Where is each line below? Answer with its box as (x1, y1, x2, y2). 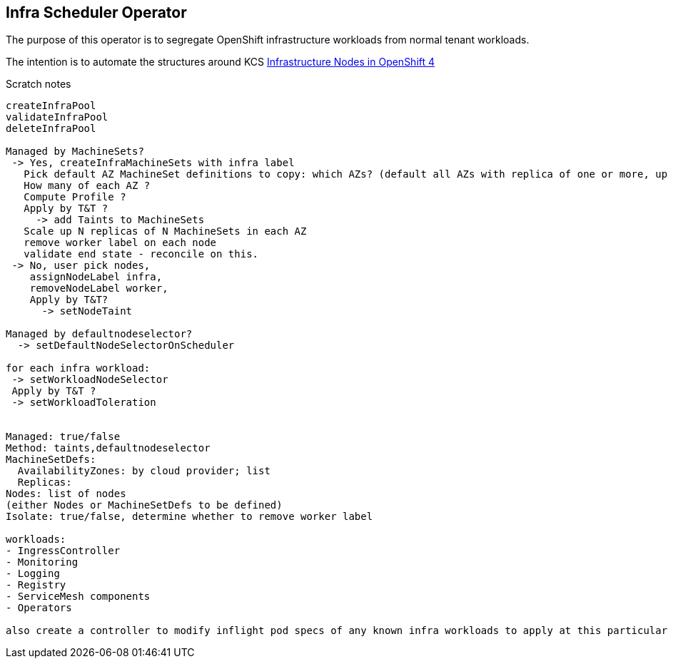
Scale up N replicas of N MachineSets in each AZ (24, 225, 307, 237)
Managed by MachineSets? (6, 145, 144, 158)
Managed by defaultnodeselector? (6, 328, 193, 340)
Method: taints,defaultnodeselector (6, 442, 211, 454)
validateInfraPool (6, 111, 108, 123)
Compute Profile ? (24, 191, 126, 203)
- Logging (6, 568, 60, 580)
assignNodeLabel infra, (29, 271, 163, 283)
